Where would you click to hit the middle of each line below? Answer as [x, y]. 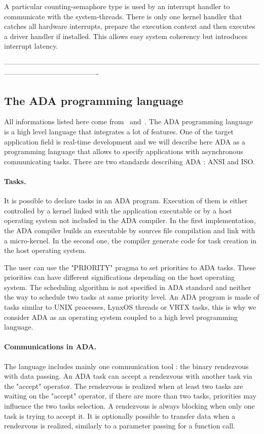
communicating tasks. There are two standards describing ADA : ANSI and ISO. [130, 161]
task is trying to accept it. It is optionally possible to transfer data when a [120, 415]
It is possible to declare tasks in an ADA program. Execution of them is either [126, 201]
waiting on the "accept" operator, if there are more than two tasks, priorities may [130, 396]
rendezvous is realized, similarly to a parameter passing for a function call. [120, 426]
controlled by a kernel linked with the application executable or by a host [118, 210]
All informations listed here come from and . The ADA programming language [128, 121]
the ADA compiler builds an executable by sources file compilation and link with [130, 230]
